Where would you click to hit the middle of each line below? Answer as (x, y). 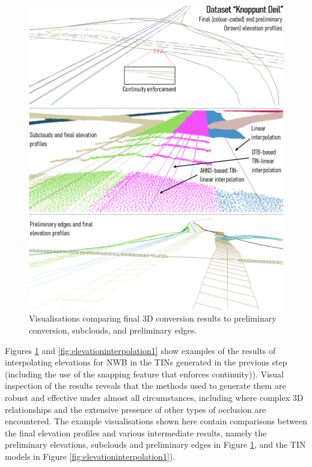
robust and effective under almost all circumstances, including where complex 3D (154, 397)
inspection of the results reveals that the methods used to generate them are (145, 386)
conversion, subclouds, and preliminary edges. (113, 330)
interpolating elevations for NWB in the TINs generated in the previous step (146, 362)
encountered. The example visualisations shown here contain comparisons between (156, 421)
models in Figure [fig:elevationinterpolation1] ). (90, 456)
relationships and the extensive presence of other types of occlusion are (136, 409)
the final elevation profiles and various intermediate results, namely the (136, 432)
